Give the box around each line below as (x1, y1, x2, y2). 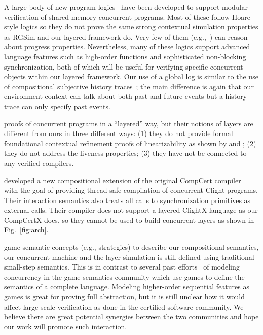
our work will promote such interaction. (4, 321, 127, 331)
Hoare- (232, 11, 253, 22)
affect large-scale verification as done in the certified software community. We (4, 301, 244, 312)
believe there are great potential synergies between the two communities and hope (4, 311, 259, 322)
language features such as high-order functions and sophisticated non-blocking (4, 51, 246, 61)
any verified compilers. (4, 157, 74, 168)
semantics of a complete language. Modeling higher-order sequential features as (4, 281, 249, 292)
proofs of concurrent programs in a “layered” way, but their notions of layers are (4, 118, 253, 128)
